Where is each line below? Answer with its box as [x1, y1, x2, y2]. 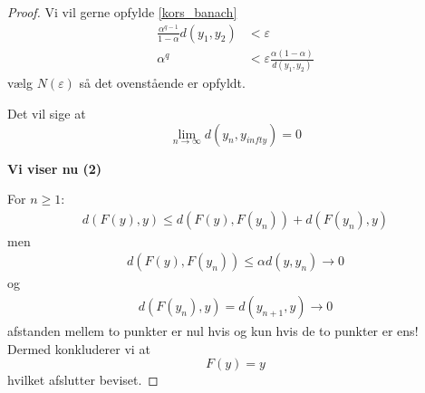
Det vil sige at [7, 103, 86, 122]
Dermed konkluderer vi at [7, 339, 150, 358]
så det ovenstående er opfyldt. [79, 73, 246, 92]
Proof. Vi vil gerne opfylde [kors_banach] [7, 3, 237, 21]
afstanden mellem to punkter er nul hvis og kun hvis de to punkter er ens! [7, 321, 419, 340]
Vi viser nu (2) [7, 158, 102, 177]
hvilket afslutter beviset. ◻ [7, 370, 159, 389]
